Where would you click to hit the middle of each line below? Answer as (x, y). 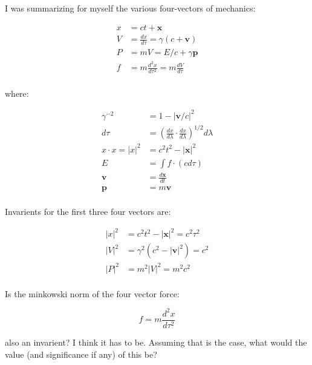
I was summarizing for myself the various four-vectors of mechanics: (130, 8)
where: (17, 93)
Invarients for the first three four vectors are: (88, 212)
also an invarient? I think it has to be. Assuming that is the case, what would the (156, 342)
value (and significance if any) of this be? (81, 354)
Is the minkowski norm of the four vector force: (92, 293)
